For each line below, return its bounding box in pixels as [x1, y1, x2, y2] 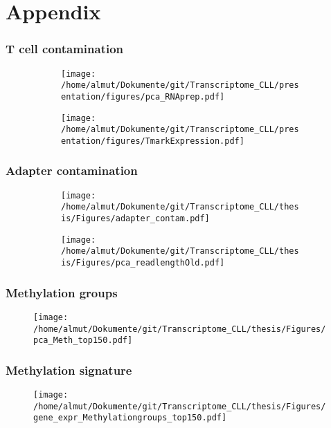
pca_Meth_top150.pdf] [33, 335, 133, 346]
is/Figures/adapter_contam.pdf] [61, 214, 210, 224]
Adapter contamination [6, 162, 138, 179]
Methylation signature [6, 361, 132, 378]
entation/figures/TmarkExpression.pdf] [61, 136, 244, 146]
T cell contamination [6, 40, 124, 57]
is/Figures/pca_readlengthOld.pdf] [61, 258, 225, 268]
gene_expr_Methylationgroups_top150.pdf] [33, 413, 227, 423]
